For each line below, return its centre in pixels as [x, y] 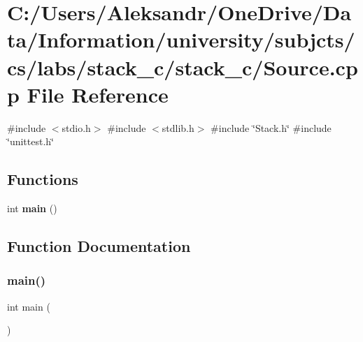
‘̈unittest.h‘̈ [30, 141]
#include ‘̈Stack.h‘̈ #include [271, 127]
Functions [43, 179]
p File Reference [88, 94]
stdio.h [76, 127]
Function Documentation [99, 246]
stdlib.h [178, 127]
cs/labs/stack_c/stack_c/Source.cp [183, 67]
